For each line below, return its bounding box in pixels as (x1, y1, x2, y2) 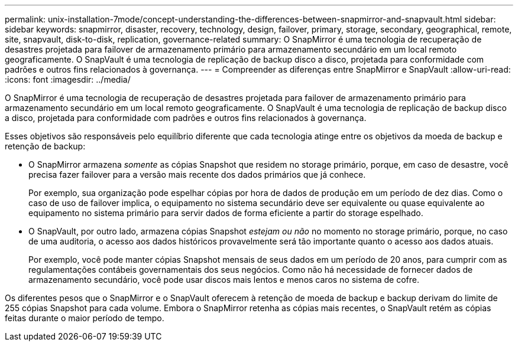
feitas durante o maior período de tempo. (5, 313, 164, 323)
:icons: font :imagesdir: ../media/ (5, 74, 131, 84)
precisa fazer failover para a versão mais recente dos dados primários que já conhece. (28, 169, 366, 179)
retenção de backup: (5, 141, 86, 151)
